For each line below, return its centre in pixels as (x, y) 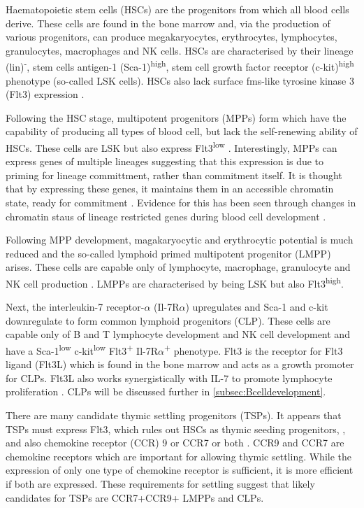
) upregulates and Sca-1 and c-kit (257, 307)
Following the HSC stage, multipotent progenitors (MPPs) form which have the (176, 117)
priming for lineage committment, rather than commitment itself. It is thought (174, 175)
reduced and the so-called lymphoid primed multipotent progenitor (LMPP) (168, 253)
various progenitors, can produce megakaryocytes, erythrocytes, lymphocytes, (172, 37)
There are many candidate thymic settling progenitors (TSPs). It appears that (174, 415)
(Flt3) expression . (45, 94)
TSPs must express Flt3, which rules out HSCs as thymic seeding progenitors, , (176, 429)
